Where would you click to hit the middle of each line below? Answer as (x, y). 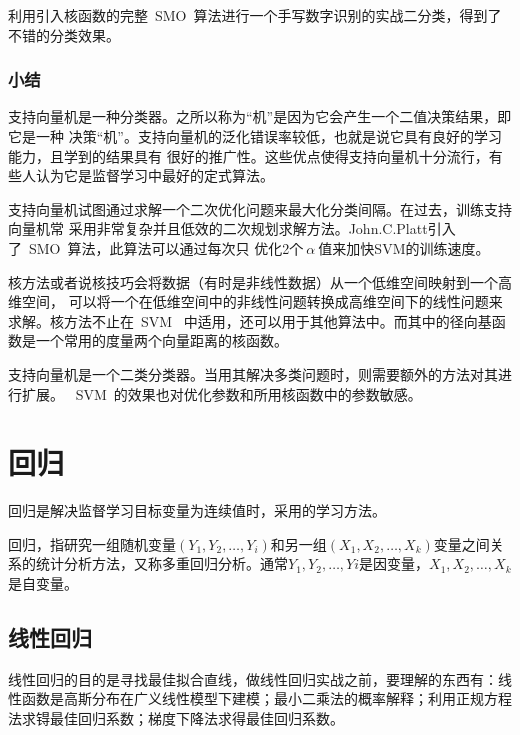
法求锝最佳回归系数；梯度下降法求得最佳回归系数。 (176, 718)
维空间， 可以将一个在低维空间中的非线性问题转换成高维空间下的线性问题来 (255, 301)
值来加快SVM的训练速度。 (404, 247)
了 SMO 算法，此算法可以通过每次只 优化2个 (156, 247)
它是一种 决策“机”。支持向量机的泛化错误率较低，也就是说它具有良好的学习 (255, 136)
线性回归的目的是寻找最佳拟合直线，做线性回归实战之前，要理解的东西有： (253, 678)
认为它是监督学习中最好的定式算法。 (154, 175)
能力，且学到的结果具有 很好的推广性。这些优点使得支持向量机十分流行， (248, 155)
